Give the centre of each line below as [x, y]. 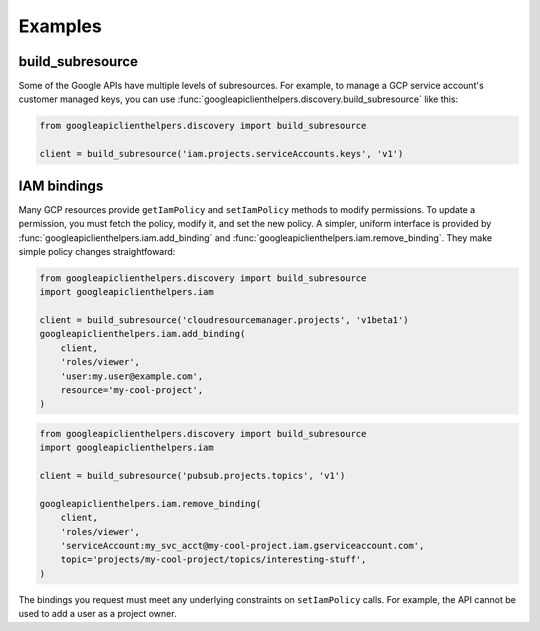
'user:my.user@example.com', [132, 376]
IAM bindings [61, 185]
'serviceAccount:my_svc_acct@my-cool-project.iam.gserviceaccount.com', [242, 546]
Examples [60, 26]
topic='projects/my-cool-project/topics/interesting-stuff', [213, 559]
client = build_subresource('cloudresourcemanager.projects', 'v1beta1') [224, 320]
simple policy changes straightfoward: [97, 251]
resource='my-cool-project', [132, 390]
